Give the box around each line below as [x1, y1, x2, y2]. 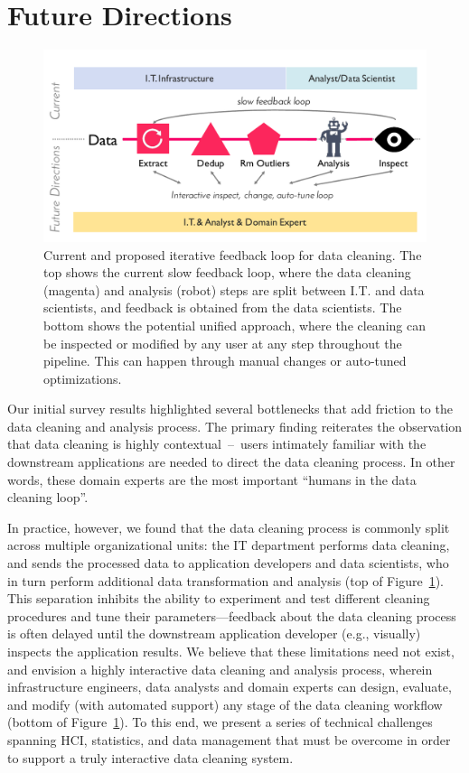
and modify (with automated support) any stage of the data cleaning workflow [7, 694, 443, 713]
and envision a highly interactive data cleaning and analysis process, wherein [7, 659, 433, 678]
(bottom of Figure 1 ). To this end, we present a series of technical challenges [7, 712, 433, 731]
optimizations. [43, 368, 122, 387]
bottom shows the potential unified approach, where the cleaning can [43, 315, 426, 334]
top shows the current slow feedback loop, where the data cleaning [43, 263, 411, 282]
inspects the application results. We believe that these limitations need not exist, [7, 642, 455, 661]
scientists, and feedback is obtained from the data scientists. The [43, 298, 402, 317]
